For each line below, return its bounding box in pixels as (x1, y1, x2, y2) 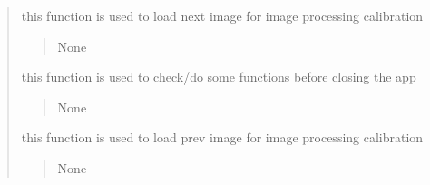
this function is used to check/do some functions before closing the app (21, 67, 416, 86)
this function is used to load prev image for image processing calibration (21, 128, 424, 147)
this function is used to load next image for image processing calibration (21, 6, 424, 24)
